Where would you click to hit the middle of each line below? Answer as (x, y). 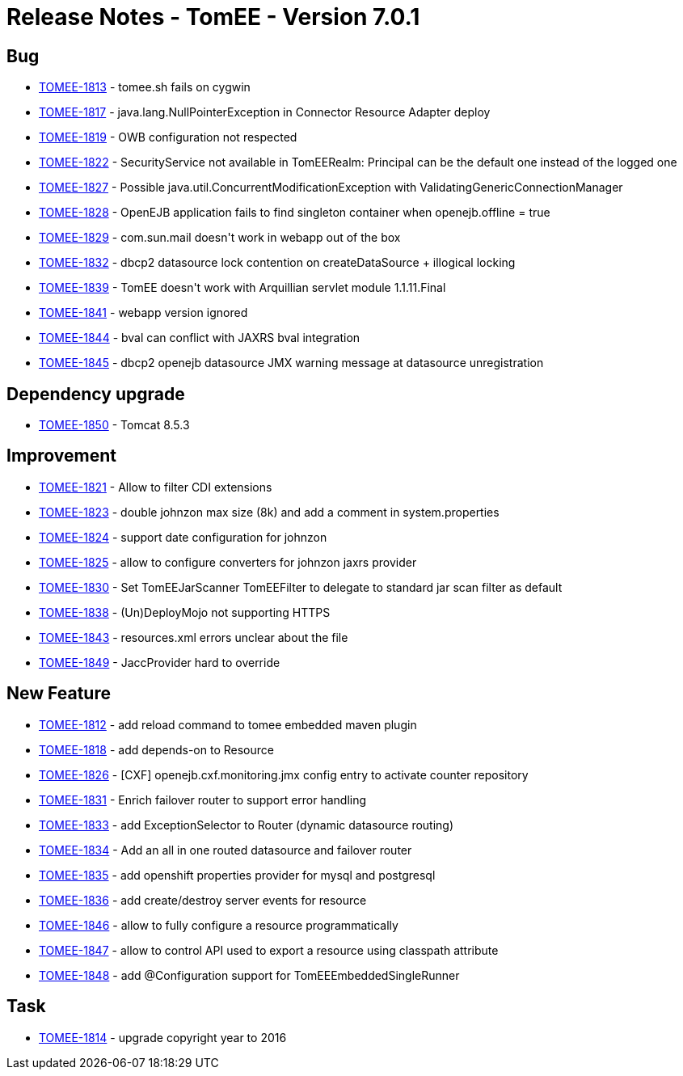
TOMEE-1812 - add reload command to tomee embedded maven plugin (228, 724)
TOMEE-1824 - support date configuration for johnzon (183, 537)
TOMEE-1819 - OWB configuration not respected (168, 137)
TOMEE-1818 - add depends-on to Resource (156, 749)
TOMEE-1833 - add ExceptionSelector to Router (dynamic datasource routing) (247, 825)
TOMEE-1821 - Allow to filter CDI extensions (156, 487)
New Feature (59, 694)
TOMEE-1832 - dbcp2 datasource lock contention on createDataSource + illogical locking (277, 263)
